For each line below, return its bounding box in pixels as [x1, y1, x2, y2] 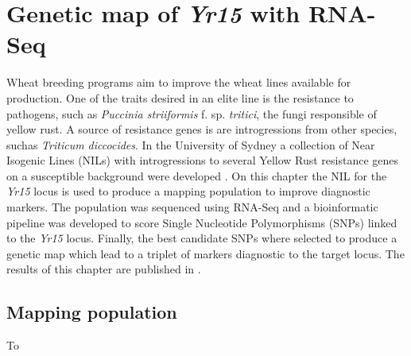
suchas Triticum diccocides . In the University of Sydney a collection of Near [6, 136, 375, 153]
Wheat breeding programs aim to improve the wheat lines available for [6, 74, 351, 91]
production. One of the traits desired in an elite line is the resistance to [6, 89, 354, 106]
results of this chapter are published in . [6, 261, 201, 277]
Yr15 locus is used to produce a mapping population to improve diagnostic [6, 183, 370, 199]
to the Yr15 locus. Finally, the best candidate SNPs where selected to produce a [6, 230, 397, 246]
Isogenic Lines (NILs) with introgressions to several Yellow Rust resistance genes [6, 152, 399, 168]
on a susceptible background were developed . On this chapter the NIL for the [6, 167, 387, 184]
